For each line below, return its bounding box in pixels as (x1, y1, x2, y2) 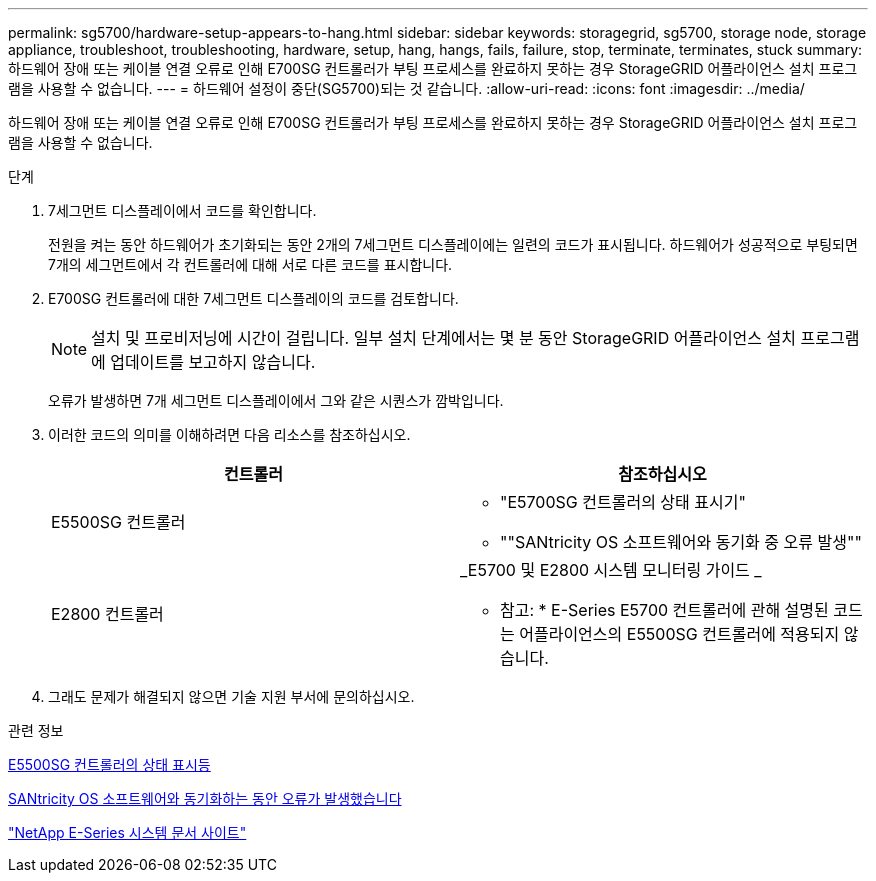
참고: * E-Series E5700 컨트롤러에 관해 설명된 (500, 600, 829, 620)
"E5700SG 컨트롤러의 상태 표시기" (500, 492, 746, 512)
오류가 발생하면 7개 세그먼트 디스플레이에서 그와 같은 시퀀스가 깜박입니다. (48, 392, 504, 409)
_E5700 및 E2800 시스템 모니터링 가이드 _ (460, 560, 762, 580)
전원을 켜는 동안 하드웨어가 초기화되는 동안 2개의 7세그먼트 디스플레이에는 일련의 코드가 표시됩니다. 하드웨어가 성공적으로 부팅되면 (48, 236, 858, 253)
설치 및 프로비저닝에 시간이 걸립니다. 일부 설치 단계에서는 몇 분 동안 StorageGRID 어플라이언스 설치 (91, 328, 796, 348)
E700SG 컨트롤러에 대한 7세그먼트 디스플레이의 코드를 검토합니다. (48, 290, 459, 307)
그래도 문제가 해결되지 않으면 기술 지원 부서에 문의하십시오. (48, 688, 415, 705)
